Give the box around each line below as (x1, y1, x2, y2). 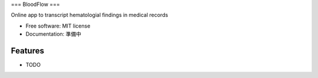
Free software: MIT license (25, 22, 91, 29)
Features (11, 46, 44, 56)
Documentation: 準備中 (25, 30, 82, 38)
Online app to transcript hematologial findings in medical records (11, 12, 168, 19)
